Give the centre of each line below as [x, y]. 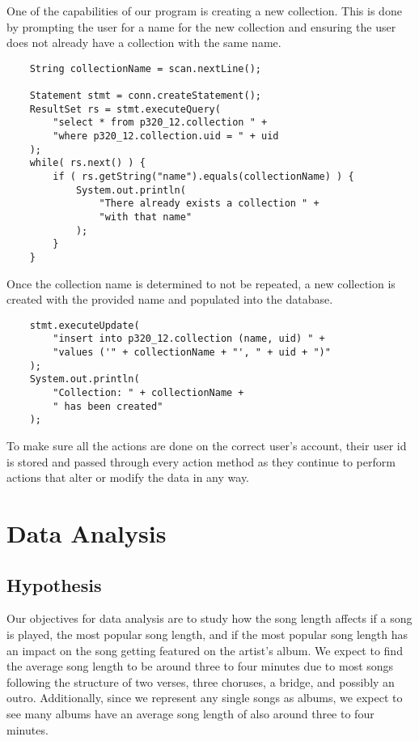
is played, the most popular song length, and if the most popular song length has [207, 635]
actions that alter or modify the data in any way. [128, 477]
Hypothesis [54, 584]
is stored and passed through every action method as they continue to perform [201, 461]
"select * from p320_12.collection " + [160, 123]
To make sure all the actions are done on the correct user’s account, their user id [207, 446]
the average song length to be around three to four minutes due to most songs [200, 666]
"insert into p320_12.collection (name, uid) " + [189, 339]
